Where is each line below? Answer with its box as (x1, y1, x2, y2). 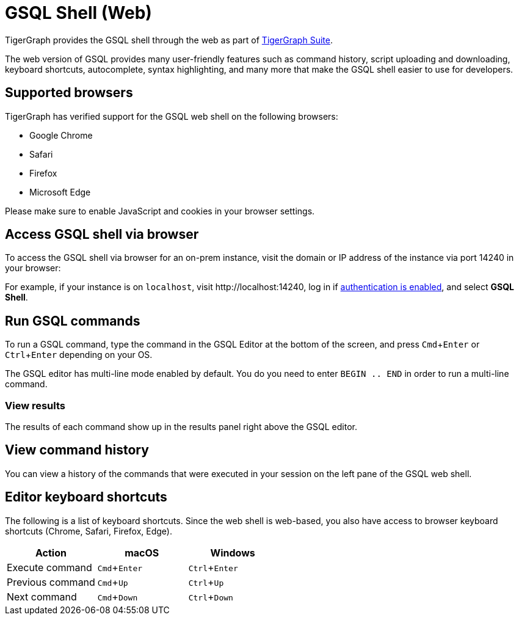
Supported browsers (5, 85, 133, 101)
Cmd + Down (97, 590, 138, 603)
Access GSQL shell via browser (5, 227, 199, 243)
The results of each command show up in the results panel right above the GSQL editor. (5, 421, 357, 432)
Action (35, 546, 67, 559)
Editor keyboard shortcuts (5, 489, 167, 505)
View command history (5, 442, 149, 458)
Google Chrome (29, 129, 93, 140)
